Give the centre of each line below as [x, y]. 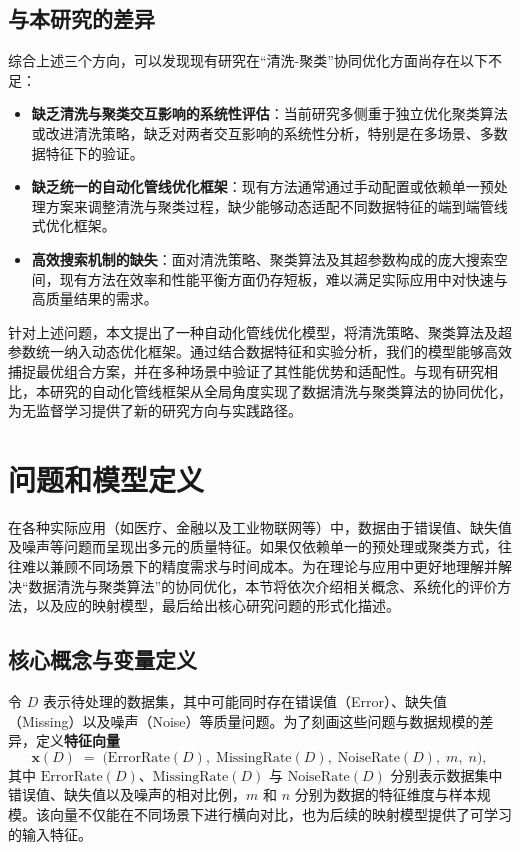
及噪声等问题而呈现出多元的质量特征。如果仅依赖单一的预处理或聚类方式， [253, 546]
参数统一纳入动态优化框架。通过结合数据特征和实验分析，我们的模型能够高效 [260, 351]
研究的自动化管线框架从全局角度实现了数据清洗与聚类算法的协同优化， [280, 390]
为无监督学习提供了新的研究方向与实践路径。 [155, 410]
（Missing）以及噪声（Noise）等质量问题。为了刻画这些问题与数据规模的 [244, 720]
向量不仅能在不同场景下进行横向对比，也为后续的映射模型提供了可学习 [280, 813]
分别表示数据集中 [446, 774]
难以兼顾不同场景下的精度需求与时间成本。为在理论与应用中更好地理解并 [259, 566]
